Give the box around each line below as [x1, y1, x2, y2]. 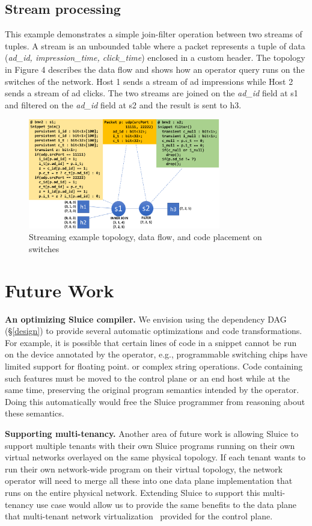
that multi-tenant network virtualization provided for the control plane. [5, 510, 273, 522]
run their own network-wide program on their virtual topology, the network [5, 462, 283, 475]
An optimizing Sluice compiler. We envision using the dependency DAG [5, 312, 287, 325]
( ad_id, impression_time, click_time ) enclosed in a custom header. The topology [5, 51, 305, 64]
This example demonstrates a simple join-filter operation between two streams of [5, 28, 302, 40]
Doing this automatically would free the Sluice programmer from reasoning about [5, 395, 305, 407]
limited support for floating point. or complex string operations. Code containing [5, 360, 303, 372]
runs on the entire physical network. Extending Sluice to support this [5, 486, 260, 498]
